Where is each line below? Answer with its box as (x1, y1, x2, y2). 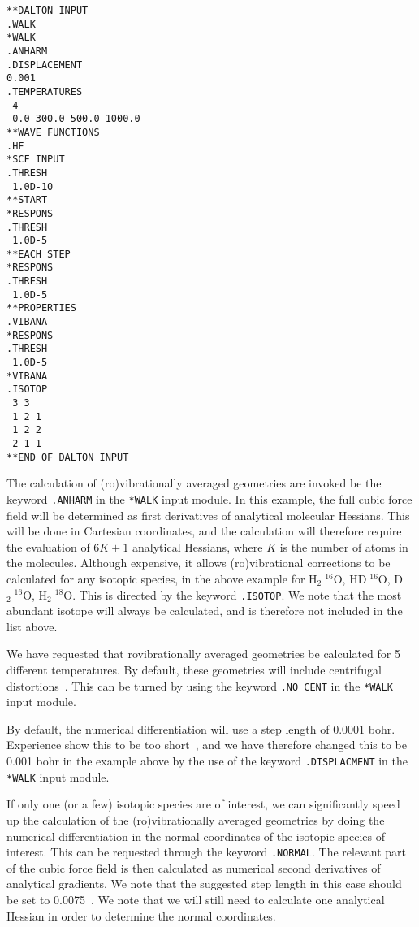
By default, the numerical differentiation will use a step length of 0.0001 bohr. (6, 720, 395, 737)
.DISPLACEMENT (6, 58, 83, 71)
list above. (6, 617, 58, 635)
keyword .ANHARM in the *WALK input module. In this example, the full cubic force (6, 490, 413, 507)
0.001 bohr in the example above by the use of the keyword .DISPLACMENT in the (6, 752, 408, 769)
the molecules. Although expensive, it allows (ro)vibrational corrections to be (6, 554, 391, 571)
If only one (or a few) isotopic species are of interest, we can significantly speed (6, 795, 400, 812)
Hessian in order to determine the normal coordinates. (6, 907, 276, 924)
